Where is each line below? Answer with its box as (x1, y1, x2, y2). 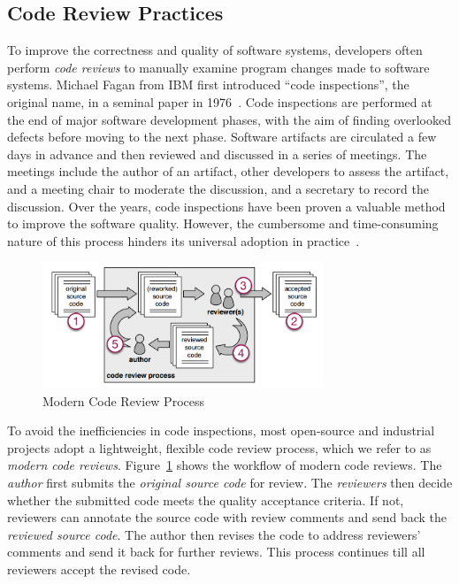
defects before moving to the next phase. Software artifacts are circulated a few (7, 127, 437, 146)
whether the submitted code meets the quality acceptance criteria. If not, (7, 490, 404, 509)
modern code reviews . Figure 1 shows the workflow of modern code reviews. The (7, 456, 442, 474)
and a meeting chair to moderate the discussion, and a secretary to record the (7, 179, 429, 197)
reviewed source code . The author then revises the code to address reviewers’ (7, 525, 421, 543)
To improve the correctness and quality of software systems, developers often (7, 41, 423, 59)
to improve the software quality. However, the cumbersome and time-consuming (7, 214, 439, 233)
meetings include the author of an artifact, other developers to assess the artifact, (7, 162, 449, 181)
